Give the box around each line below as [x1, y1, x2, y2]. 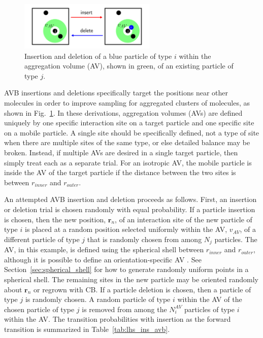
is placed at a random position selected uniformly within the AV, [25, 224, 227, 234]
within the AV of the [177, 294, 242, 305]
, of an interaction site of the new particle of [115, 214, 252, 224]
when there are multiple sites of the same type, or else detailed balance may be [4, 137, 250, 148]
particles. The [214, 233, 257, 244]
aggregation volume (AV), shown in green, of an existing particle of [24, 60, 234, 71]
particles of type [184, 303, 235, 314]
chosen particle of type [4, 303, 75, 314]
